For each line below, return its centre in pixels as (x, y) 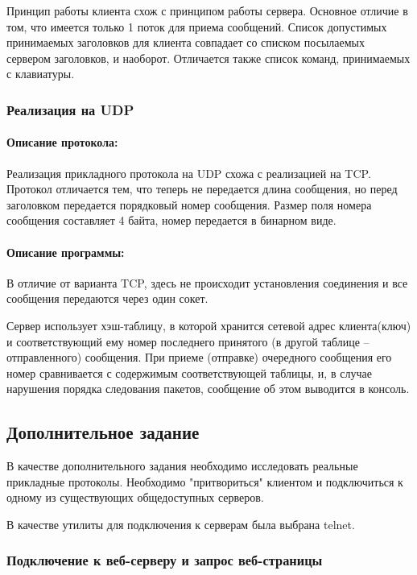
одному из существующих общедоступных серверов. (135, 497)
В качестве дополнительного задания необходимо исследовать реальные (182, 466)
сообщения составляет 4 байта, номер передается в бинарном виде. (171, 220)
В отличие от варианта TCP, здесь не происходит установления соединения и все (207, 282)
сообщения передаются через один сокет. (107, 298)
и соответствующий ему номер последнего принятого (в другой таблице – (188, 341)
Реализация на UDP (70, 109)
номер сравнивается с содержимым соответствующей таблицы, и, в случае (189, 372)
